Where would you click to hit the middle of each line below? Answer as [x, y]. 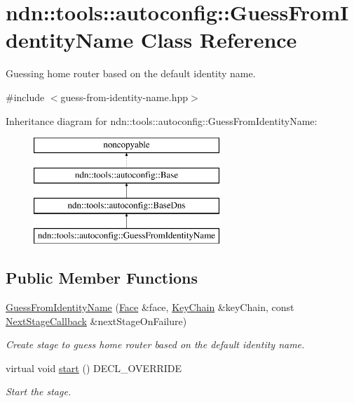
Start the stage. [39, 391]
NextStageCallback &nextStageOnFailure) [96, 321]
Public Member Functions [102, 278]
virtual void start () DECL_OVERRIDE [94, 368]
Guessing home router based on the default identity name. [131, 73]
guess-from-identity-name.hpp [124, 97]
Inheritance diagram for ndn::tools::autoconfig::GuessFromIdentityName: [162, 120]
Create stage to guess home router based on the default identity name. [155, 344]
